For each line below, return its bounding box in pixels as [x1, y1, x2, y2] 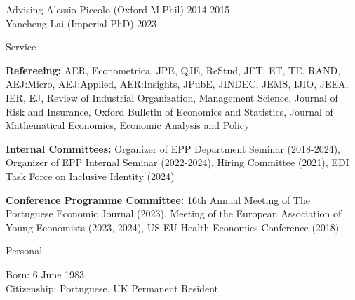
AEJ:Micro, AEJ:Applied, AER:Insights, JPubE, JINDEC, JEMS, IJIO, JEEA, [6, 76, 349, 91]
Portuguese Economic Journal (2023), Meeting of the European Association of [6, 206, 342, 221]
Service [6, 39, 36, 54]
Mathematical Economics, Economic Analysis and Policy [6, 118, 250, 132]
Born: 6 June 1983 [6, 266, 85, 281]
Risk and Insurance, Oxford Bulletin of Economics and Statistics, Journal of [6, 104, 333, 118]
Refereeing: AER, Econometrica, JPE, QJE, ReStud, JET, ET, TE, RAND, [6, 62, 341, 77]
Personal [6, 243, 43, 258]
